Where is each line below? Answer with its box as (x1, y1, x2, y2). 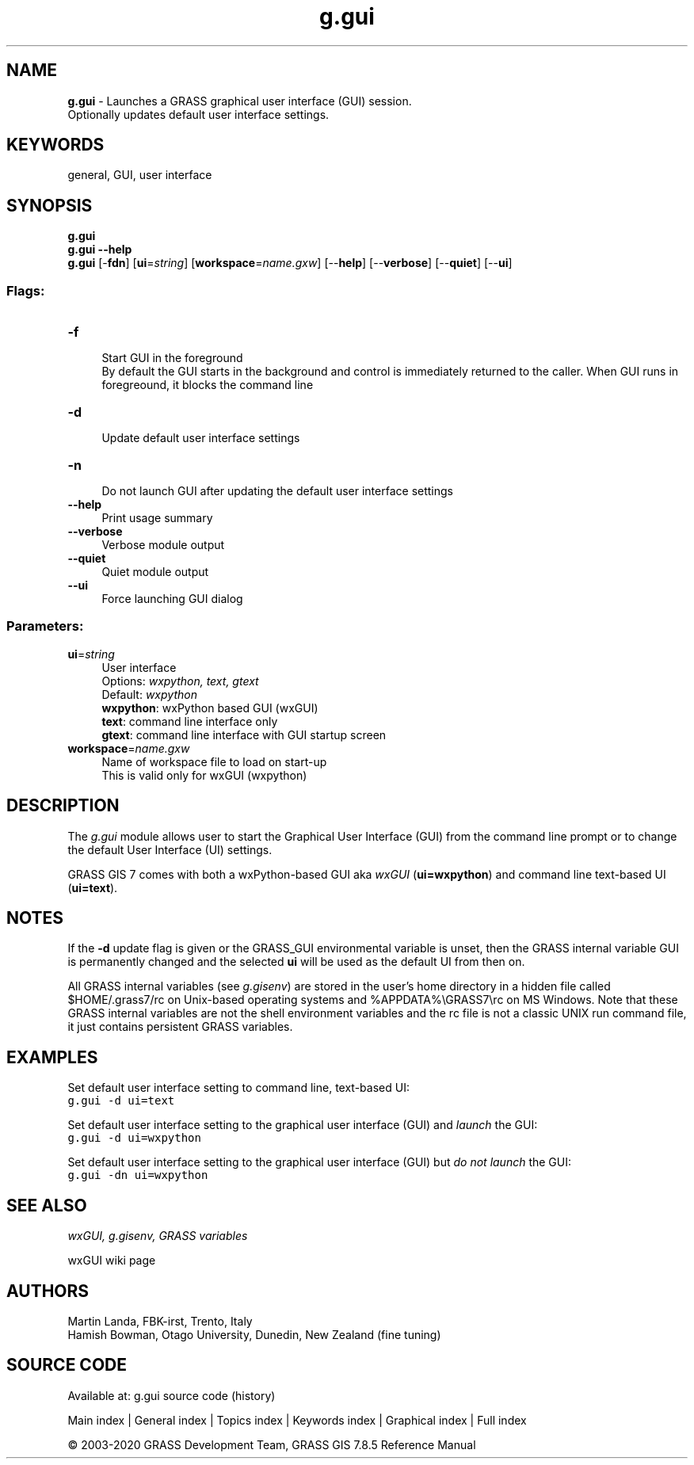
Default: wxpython (101, 687, 197, 701)
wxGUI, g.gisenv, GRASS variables (67, 1229, 248, 1243)
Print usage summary (101, 511, 213, 525)
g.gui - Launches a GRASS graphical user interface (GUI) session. (67, 93, 412, 108)
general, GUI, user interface (67, 168, 212, 182)
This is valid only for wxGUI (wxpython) (101, 768, 307, 782)
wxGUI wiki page (67, 1253, 156, 1268)
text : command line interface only (101, 714, 278, 728)
